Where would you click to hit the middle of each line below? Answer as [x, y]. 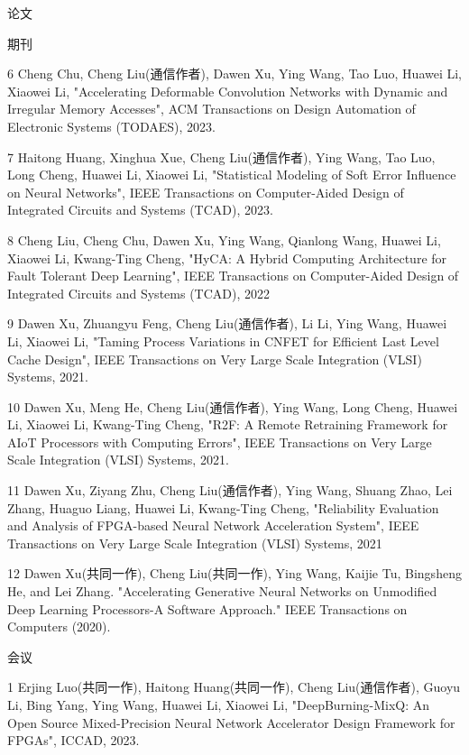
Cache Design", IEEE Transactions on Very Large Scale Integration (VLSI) [215, 359]
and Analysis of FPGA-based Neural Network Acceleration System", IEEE [213, 525]
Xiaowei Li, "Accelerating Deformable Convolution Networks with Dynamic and [228, 91]
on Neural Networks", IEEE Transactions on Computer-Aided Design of [206, 192]
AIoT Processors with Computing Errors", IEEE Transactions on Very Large [220, 442]
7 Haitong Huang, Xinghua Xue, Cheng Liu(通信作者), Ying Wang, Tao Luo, [221, 157]
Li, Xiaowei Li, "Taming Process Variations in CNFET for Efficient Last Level [223, 341]
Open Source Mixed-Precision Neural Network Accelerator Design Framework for [231, 722]
